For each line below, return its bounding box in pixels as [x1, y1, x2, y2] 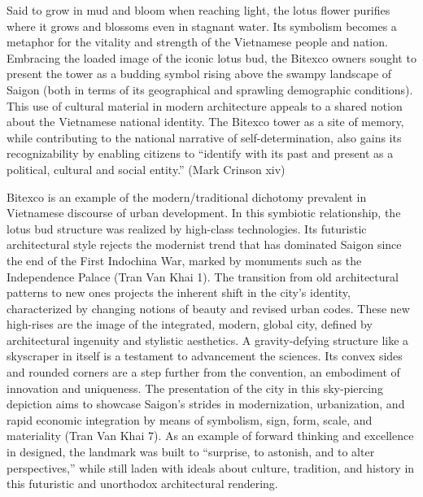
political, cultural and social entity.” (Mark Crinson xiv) [7, 160, 286, 177]
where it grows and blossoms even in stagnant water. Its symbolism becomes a [7, 17, 397, 34]
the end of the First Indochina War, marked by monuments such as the [7, 251, 362, 268]
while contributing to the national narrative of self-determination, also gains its [7, 129, 402, 146]
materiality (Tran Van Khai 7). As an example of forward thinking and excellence [7, 427, 414, 444]
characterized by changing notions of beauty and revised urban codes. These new [7, 299, 410, 316]
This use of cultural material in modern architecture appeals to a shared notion [7, 97, 403, 114]
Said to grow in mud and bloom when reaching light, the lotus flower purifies [7, 2, 390, 18]
